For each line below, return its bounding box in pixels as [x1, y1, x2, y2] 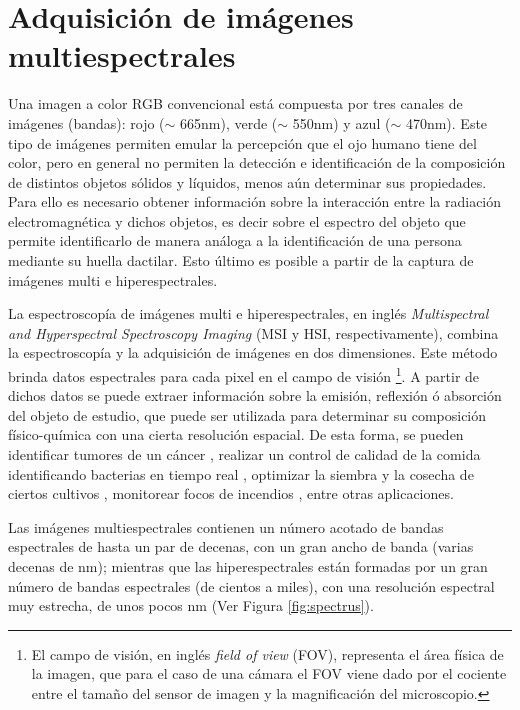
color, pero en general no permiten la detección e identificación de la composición [8, 152, 506, 173]
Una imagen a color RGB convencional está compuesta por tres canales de [8, 93, 463, 114]
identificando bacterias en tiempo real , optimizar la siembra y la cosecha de [8, 463, 474, 484]
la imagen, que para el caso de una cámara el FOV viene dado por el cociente [31, 663, 507, 684]
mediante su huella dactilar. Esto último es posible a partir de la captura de [8, 250, 474, 271]
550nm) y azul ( [292, 112, 391, 133]
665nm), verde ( [180, 112, 278, 133]
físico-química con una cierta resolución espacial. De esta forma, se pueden [8, 424, 464, 445]
